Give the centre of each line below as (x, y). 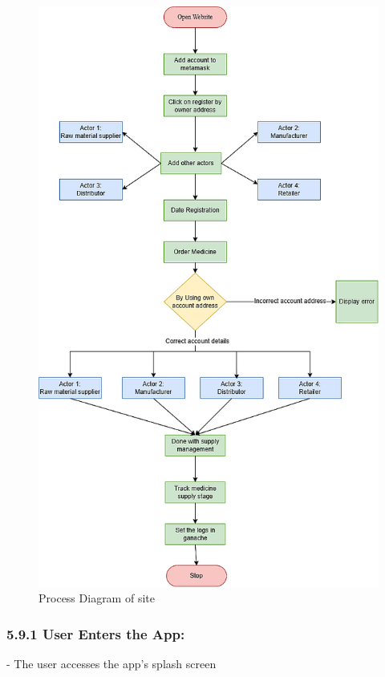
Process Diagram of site (97, 598)
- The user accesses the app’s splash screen (111, 664)
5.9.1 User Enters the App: (96, 633)
